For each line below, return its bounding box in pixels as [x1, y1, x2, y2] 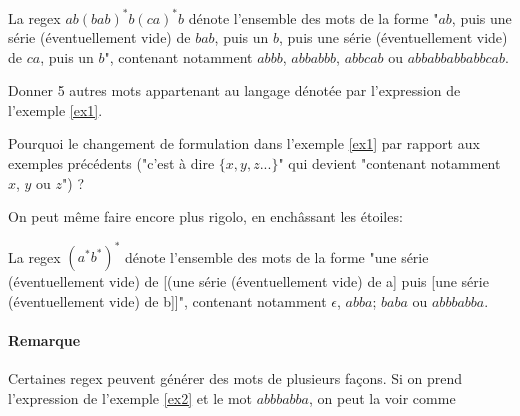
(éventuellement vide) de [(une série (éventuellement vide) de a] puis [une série [8, 271, 489, 292]
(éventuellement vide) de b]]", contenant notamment [8, 290, 327, 311]
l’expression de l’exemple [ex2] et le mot [8, 387, 253, 408]
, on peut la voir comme [308, 387, 456, 408]
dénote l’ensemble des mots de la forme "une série [125, 246, 429, 267]
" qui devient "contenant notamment [278, 153, 501, 174]
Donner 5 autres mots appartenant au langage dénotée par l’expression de [8, 80, 461, 101]
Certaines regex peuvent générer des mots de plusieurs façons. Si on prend [8, 368, 463, 389]
